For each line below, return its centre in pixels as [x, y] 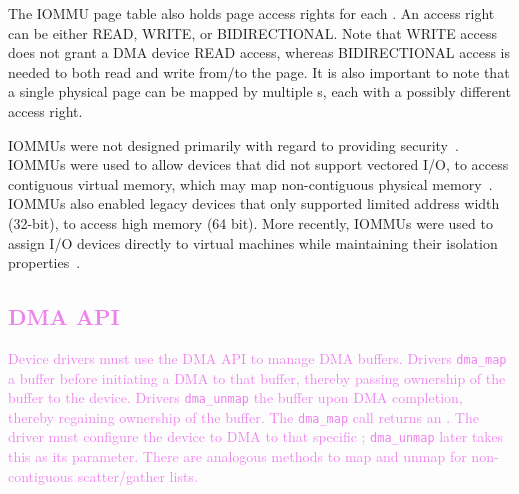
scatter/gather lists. [137, 475]
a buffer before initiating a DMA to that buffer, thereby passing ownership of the [257, 377]
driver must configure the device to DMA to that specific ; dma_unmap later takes [256, 436]
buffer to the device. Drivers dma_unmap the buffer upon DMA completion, [235, 397]
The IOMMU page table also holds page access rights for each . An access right [251, 13]
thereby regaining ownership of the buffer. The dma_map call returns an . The [243, 416]
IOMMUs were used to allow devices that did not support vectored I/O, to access [258, 164]
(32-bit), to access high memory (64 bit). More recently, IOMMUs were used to [250, 222]
